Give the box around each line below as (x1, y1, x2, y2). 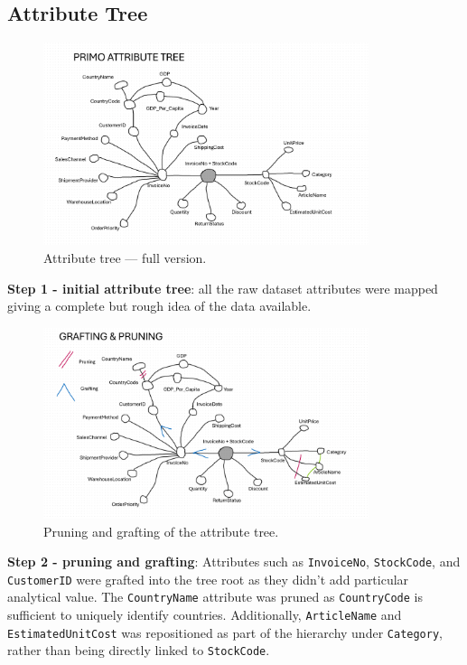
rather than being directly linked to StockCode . (7, 641, 270, 660)
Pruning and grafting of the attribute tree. (43, 521, 279, 540)
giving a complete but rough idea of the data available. (7, 296, 312, 315)
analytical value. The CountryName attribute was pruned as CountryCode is (7, 587, 423, 606)
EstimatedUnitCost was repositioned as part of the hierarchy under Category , (7, 623, 443, 642)
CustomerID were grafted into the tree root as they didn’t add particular (7, 569, 409, 588)
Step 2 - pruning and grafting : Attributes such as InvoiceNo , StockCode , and (7, 552, 461, 571)
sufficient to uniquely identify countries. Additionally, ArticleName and (7, 605, 402, 624)
